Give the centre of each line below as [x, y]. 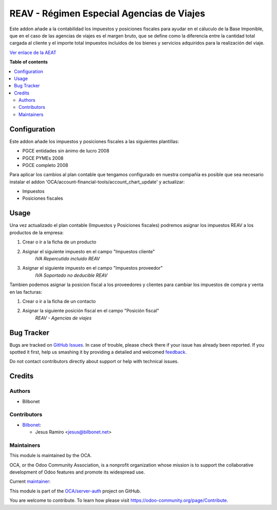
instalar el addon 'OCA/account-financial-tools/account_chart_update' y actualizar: [97, 182]
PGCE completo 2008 [45, 165]
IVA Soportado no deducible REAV [71, 275]
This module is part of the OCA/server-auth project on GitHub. [75, 491]
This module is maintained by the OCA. [51, 456]
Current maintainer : [30, 481]
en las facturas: [26, 292]
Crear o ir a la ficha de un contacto [59, 301]
